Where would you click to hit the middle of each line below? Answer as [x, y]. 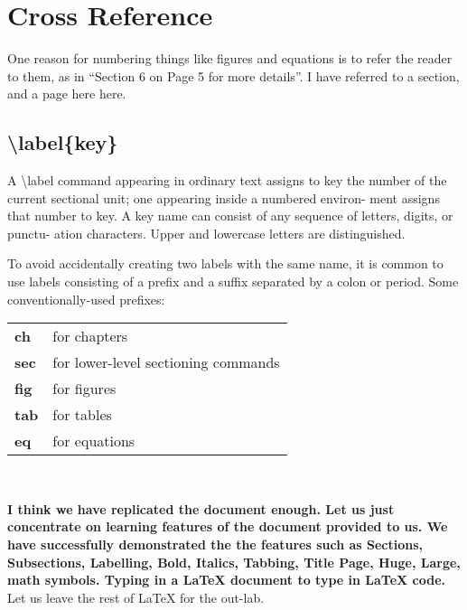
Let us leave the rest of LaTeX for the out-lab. [136, 597]
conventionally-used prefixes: [86, 299]
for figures [84, 389]
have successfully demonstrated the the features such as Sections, [215, 544]
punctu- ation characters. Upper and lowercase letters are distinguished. [206, 233]
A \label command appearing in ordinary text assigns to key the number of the [227, 180]
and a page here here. [67, 94]
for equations [94, 441]
